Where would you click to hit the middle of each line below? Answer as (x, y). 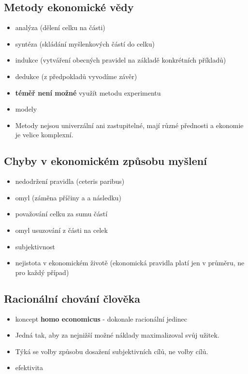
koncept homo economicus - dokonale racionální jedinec (101, 318)
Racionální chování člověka (72, 298)
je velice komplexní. (44, 135)
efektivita (29, 367)
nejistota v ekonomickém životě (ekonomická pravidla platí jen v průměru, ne (130, 263)
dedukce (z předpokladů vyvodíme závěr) (76, 76)
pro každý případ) (42, 272)
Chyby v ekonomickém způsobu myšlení (105, 161)
